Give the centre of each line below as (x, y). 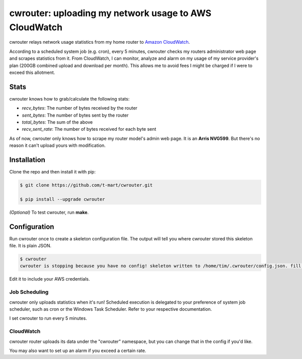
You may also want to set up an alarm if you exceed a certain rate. (78, 350)
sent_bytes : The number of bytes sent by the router (75, 115)
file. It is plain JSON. (30, 246)
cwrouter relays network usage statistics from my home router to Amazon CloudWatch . (100, 42)
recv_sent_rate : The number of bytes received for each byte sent (89, 129)
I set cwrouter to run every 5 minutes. (48, 318)
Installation (27, 160)
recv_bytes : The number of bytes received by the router (80, 108)
